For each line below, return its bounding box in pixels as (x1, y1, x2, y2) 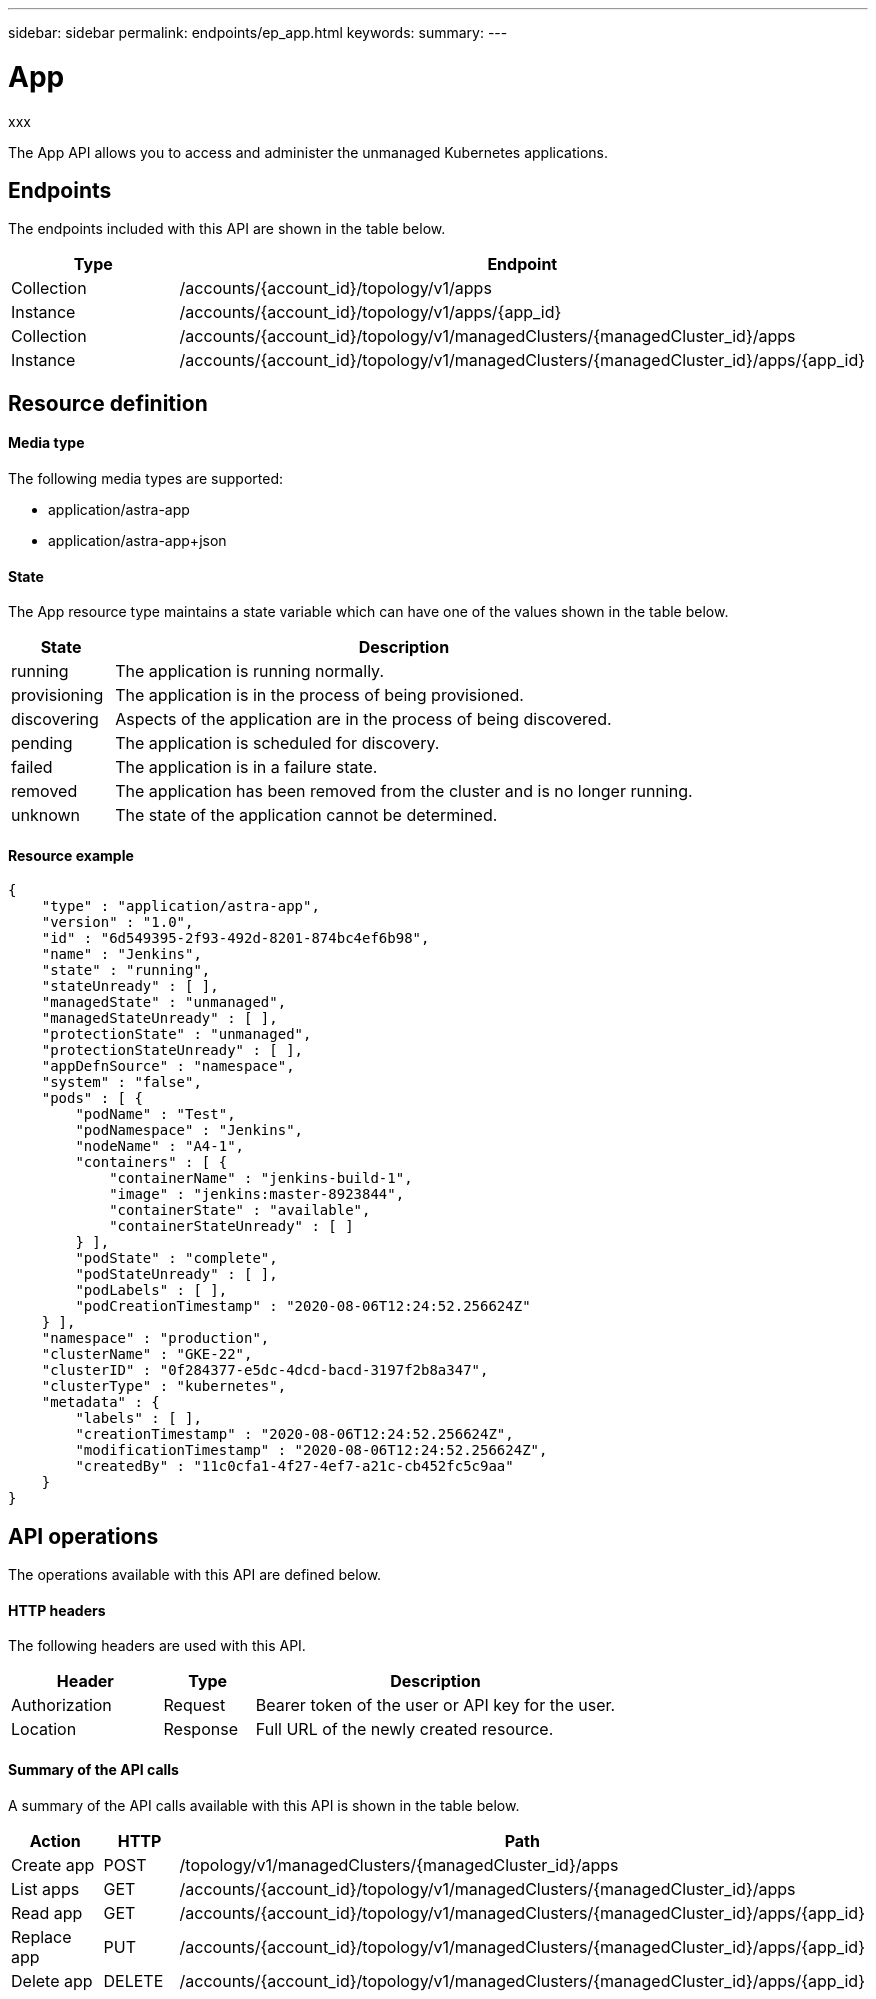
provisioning (11, 685, 104, 706)
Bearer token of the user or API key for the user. (255, 1695, 616, 1716)
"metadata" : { (41, 1394, 160, 1411)
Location (11, 1719, 77, 1740)
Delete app (11, 1970, 93, 1991)
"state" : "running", (41, 962, 211, 979)
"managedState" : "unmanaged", (41, 994, 287, 1011)
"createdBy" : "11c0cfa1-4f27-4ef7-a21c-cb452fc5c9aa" (75, 1458, 514, 1475)
